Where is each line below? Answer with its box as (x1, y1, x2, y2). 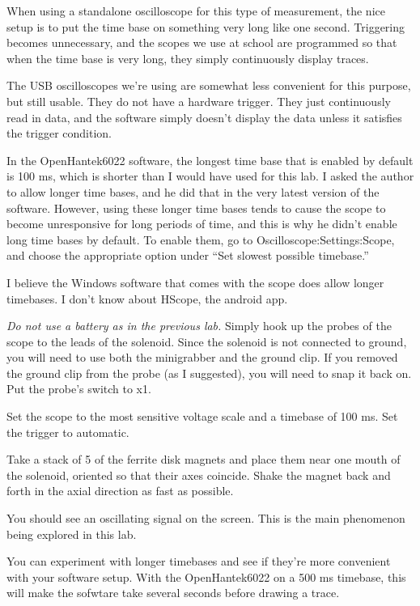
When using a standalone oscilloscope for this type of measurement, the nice (6, 2, 385, 19)
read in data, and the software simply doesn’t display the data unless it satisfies (6, 108, 402, 125)
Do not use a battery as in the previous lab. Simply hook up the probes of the (6, 317, 392, 334)
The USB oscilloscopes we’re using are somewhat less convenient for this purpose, (6, 77, 411, 94)
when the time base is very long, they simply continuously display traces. (6, 49, 369, 66)
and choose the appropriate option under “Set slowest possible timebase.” (6, 247, 369, 264)
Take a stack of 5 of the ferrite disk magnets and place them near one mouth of (6, 451, 401, 468)
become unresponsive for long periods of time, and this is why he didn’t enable (6, 215, 397, 232)
